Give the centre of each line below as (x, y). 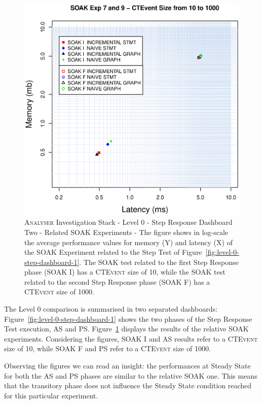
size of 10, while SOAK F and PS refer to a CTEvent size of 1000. (107, 348)
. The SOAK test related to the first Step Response (159, 262)
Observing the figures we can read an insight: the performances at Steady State (127, 366)
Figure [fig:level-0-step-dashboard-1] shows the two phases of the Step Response (128, 318)
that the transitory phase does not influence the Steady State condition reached (128, 385)
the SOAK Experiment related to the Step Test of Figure (113, 252)
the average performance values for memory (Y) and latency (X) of (128, 242)
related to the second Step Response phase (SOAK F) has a (117, 281)
